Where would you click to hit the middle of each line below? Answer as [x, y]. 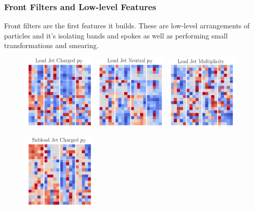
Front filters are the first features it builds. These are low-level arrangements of [127, 26]
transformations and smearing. [51, 45]
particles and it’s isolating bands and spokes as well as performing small [116, 35]
